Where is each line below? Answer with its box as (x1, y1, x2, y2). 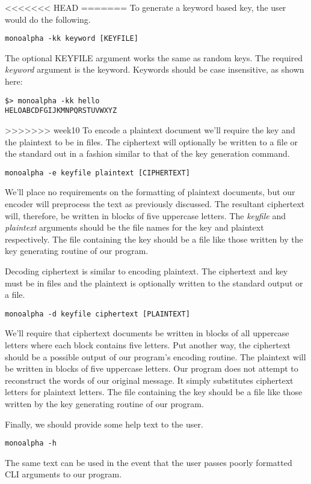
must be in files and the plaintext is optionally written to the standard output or (5, 276, 303, 289)
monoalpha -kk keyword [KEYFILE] (5, 34, 138, 43)
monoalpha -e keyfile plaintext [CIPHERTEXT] (5, 168, 190, 177)
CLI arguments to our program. (5, 468, 122, 480)
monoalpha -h (5, 439, 57, 448)
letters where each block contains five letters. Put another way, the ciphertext (5, 338, 291, 351)
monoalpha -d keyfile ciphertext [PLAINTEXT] (5, 309, 190, 318)
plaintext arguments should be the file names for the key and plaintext (5, 221, 264, 234)
